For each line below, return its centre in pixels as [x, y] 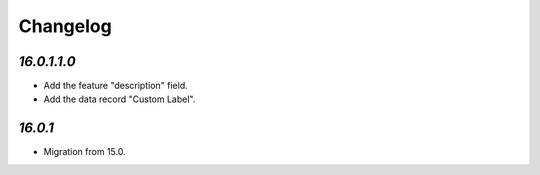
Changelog [65, 26]
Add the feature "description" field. [116, 86]
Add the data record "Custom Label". [119, 99]
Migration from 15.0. [84, 152]
